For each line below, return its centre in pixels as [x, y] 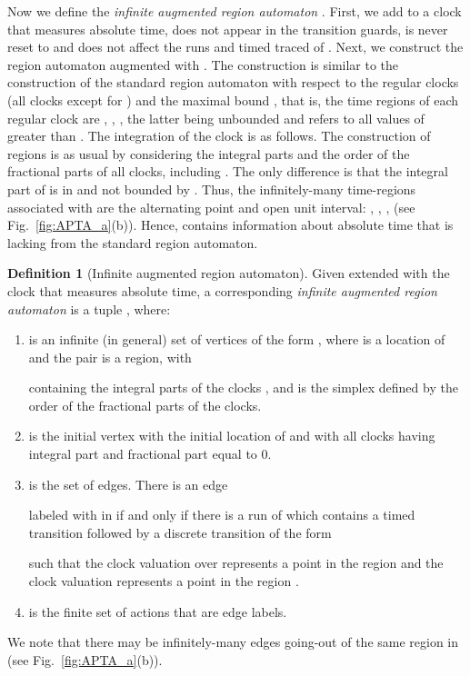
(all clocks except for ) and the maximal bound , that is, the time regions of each [233, 99]
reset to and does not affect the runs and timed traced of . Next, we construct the [235, 47]
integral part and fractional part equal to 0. [150, 454]
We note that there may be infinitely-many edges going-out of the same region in [233, 642]
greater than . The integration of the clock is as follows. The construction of [219, 136]
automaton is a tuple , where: [89, 308]
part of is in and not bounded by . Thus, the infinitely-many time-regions [212, 189]
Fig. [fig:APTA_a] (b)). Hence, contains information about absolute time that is [230, 225]
